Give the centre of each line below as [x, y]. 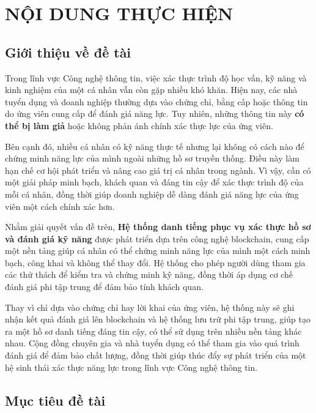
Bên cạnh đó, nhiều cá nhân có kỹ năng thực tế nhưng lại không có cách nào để [155, 146]
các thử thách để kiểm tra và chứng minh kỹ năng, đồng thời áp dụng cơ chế [149, 274]
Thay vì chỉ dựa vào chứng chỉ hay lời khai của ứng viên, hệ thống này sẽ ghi [150, 307]
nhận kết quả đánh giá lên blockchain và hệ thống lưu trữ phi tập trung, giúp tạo [158, 319]
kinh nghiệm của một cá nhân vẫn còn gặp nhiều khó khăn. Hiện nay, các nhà [151, 90]
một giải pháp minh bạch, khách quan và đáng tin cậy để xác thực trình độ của [154, 182]
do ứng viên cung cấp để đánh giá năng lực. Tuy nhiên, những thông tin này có [155, 113]
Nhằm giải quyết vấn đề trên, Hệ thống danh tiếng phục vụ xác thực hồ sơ [158, 227]
